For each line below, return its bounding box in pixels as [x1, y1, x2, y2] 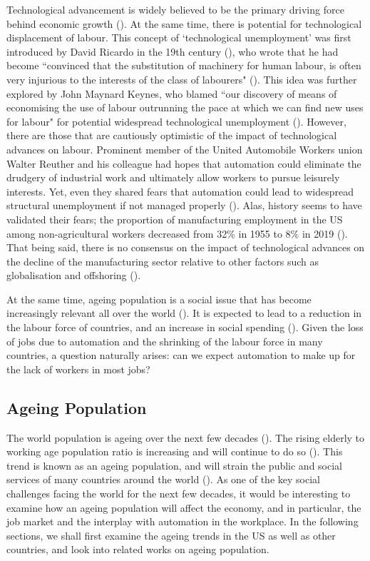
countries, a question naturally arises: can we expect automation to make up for [6, 348, 356, 363]
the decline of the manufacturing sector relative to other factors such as [6, 253, 319, 268]
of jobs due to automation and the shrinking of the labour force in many [6, 333, 323, 348]
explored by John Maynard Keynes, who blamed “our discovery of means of [6, 86, 337, 101]
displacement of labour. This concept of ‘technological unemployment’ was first [6, 30, 351, 45]
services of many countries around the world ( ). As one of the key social [6, 472, 320, 487]
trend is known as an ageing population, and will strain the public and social [6, 458, 343, 472]
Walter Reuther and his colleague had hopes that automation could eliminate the [6, 156, 361, 171]
